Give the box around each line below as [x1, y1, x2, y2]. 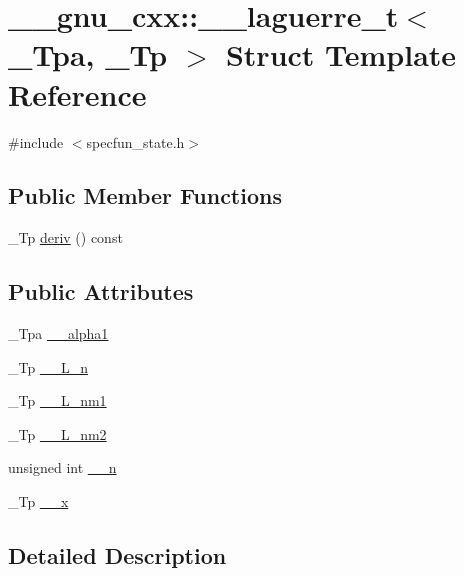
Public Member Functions [8, 180, 282, 211]
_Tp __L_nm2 [8, 423, 107, 444]
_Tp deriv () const [8, 227, 123, 248]
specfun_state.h [86, 131, 185, 152]
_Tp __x [8, 491, 69, 512]
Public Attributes [8, 276, 194, 307]
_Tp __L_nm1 [8, 390, 107, 411]
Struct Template [225, 34, 457, 75]
